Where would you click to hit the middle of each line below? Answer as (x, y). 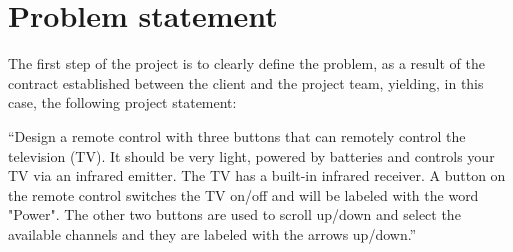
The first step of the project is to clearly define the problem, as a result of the (246, 63)
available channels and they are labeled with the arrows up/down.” (212, 233)
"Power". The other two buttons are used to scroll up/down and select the (234, 214)
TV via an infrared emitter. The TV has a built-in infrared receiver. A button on (257, 175)
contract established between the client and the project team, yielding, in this (246, 82)
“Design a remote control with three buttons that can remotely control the (237, 135)
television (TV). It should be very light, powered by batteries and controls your (251, 155)
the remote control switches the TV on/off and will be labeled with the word (243, 194)
